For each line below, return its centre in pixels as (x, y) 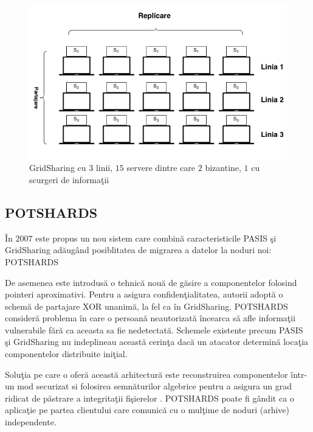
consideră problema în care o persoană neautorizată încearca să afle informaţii (150, 318)
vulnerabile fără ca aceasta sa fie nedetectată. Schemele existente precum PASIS (154, 329)
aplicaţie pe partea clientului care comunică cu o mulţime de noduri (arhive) (147, 410)
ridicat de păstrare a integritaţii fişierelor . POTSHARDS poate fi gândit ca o (150, 398)
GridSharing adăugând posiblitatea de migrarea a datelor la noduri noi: (138, 250)
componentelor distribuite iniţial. (66, 354)
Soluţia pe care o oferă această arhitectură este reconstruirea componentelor (146, 374)
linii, (104, 168)
